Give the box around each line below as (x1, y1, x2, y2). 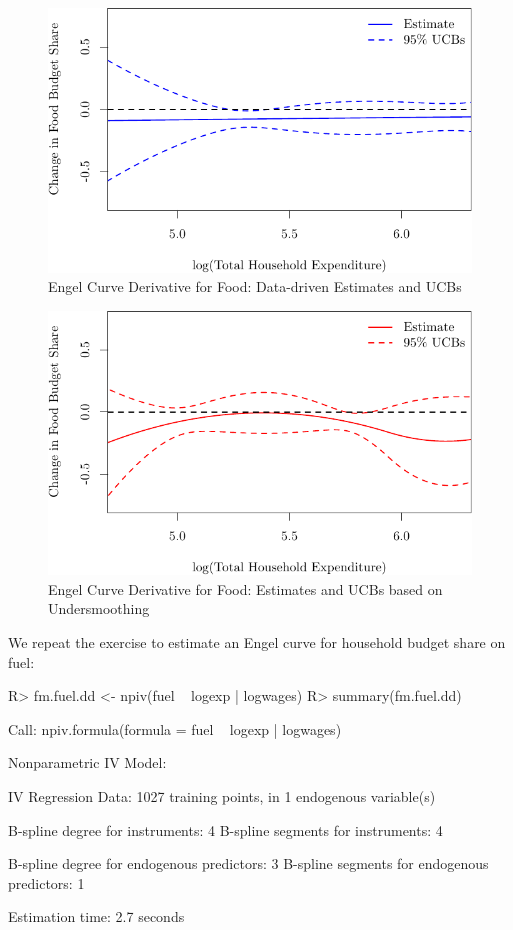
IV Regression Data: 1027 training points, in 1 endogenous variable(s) (8, 785, 436, 806)
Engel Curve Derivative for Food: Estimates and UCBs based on (48, 578, 443, 599)
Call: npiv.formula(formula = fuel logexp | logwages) (8, 718, 342, 739)
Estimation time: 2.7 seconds (8, 906, 185, 927)
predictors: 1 (8, 872, 85, 893)
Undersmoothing (48, 598, 150, 619)
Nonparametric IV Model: (8, 752, 167, 773)
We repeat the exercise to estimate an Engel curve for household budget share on (8, 632, 506, 652)
